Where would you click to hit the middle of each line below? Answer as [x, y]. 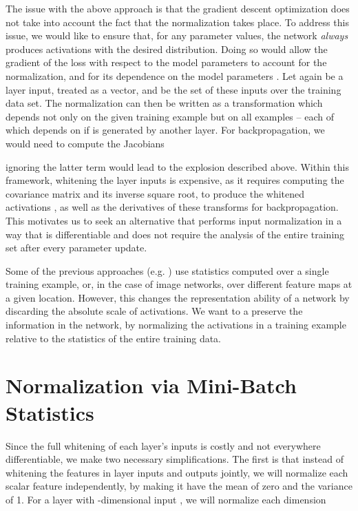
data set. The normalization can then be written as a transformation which [164, 103]
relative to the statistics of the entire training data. [114, 338]
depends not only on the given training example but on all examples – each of [170, 116]
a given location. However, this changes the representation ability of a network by [178, 297]
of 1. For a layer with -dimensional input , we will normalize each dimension [166, 499]
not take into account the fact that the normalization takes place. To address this [177, 22]
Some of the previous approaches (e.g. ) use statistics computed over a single [167, 270]
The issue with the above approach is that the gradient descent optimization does [178, 8]
